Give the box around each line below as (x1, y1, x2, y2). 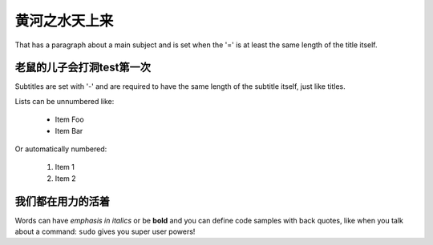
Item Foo (55, 114, 84, 124)
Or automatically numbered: (14, 144, 107, 154)
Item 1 (55, 163, 75, 172)
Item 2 (55, 173, 76, 183)
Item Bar (55, 126, 83, 135)
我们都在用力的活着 (14, 195, 110, 208)
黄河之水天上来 (14, 12, 114, 30)
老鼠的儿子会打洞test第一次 (14, 61, 152, 74)
